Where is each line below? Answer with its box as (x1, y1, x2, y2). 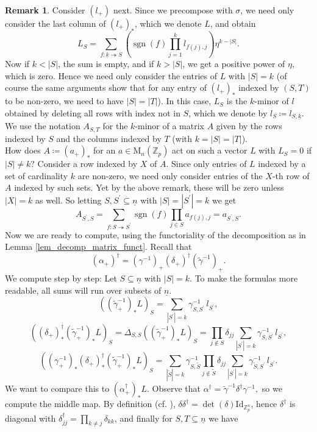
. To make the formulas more (190, 272, 298, 285)
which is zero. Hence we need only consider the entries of (5, 69, 217, 82)
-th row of (272, 169, 310, 182)
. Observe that (146, 382, 201, 395)
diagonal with (5, 411, 56, 424)
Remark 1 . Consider (5, 4, 85, 16)
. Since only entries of (166, 157, 247, 170)
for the (102, 119, 128, 132)
